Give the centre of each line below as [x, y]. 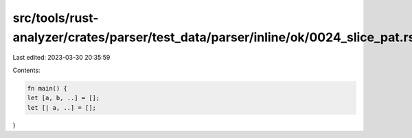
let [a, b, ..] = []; [64, 98]
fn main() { [47, 88]
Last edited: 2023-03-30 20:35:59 [61, 58]
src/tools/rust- [56, 18]
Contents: [26, 70]
